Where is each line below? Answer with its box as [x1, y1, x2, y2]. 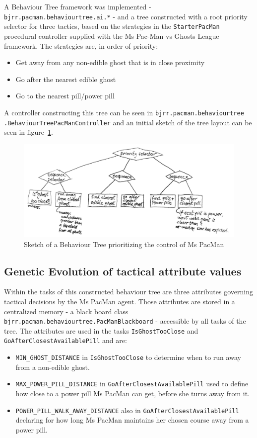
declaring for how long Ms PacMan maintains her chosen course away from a [15, 415, 249, 425]
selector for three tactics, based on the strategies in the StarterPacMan [4, 21, 220, 31]
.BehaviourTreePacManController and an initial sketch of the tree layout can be [4, 117, 252, 127]
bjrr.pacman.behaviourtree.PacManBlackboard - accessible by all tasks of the [4, 316, 246, 326]
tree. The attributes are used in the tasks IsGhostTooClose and [4, 325, 198, 336]
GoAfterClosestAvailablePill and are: [4, 335, 127, 346]
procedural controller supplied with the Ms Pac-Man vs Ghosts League [4, 30, 219, 41]
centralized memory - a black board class [4, 306, 128, 316]
